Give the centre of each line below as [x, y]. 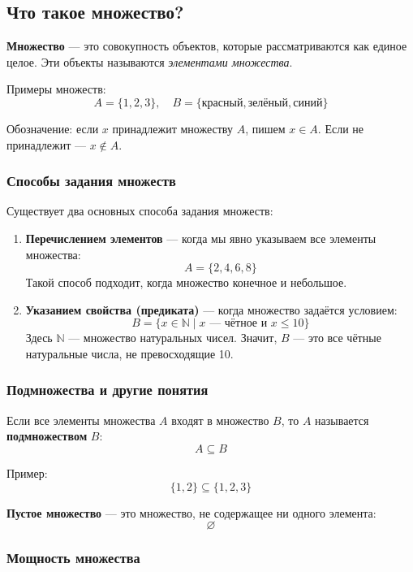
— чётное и [239, 324]
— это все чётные [337, 338]
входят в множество [220, 420]
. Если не [341, 128]
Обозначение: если [53, 128]
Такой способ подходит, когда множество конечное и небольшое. [186, 282]
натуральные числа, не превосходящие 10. [129, 353]
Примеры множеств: [56, 89]
